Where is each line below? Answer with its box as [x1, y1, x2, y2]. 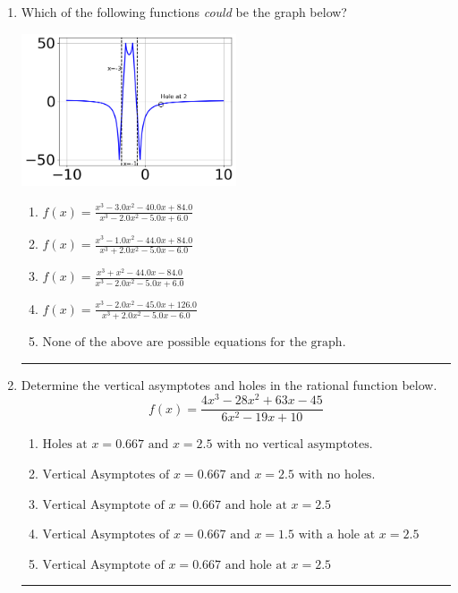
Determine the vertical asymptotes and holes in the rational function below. [21, 375, 437, 394]
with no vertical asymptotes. [216, 438, 373, 452]
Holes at [42, 438, 88, 452]
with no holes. [298, 468, 376, 481]
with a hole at [298, 529, 376, 542]
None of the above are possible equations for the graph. [42, 335, 346, 349]
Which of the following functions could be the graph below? [21, 3, 347, 21]
